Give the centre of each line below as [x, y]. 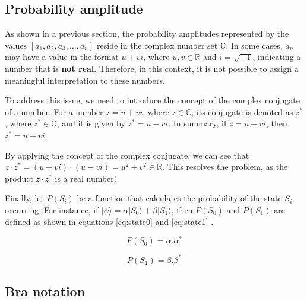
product [19, 178]
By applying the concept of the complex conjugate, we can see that [127, 155]
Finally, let [24, 198]
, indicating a [277, 57]
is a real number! [86, 178]
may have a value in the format [62, 57]
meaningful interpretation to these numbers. [85, 80]
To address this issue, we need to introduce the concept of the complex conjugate [153, 100]
